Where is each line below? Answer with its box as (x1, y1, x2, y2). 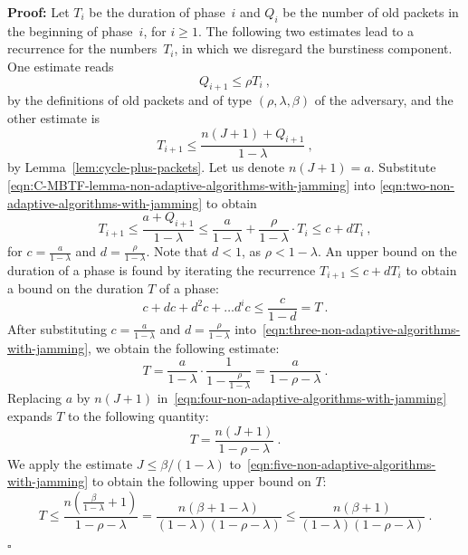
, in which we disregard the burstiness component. (174, 39, 453, 58)
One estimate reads (7, 56, 114, 75)
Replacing (7, 388, 62, 407)
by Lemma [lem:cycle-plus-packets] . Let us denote (7, 158, 285, 177)
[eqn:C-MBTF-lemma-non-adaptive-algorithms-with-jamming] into (7, 175, 376, 194)
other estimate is (7, 108, 100, 127)
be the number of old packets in (282, 3, 459, 21)
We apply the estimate (7, 454, 133, 473)
